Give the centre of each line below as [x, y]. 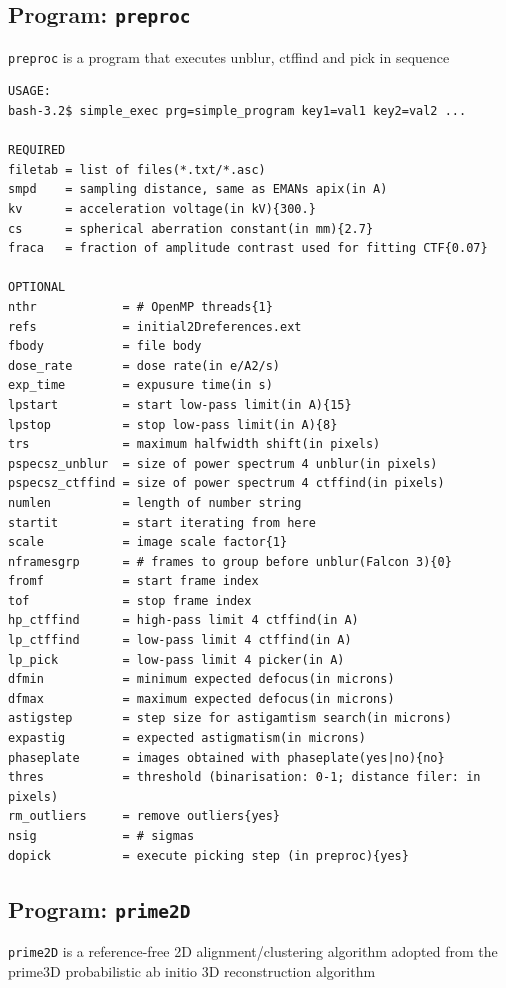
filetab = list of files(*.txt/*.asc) [137, 169]
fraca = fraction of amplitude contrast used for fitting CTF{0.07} [248, 248]
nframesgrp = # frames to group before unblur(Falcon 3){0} [230, 561]
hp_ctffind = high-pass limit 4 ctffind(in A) [183, 620]
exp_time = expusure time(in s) [140, 385]
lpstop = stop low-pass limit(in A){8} [173, 424]
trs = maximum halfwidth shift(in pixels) [194, 444]
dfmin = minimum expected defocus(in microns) [201, 679]
